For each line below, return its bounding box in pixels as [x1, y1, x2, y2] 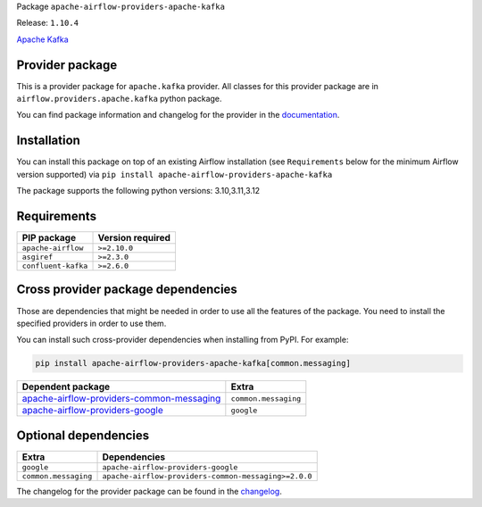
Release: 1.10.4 [16, 18, 79, 29]
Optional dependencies [16, 428, 150, 443]
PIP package [21, 232, 76, 245]
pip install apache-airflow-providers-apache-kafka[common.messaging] [35, 358, 352, 369]
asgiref [21, 253, 54, 262]
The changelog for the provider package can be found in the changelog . [16, 486, 283, 496]
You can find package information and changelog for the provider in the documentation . [16, 110, 340, 121]
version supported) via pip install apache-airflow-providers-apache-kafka [16, 169, 333, 179]
